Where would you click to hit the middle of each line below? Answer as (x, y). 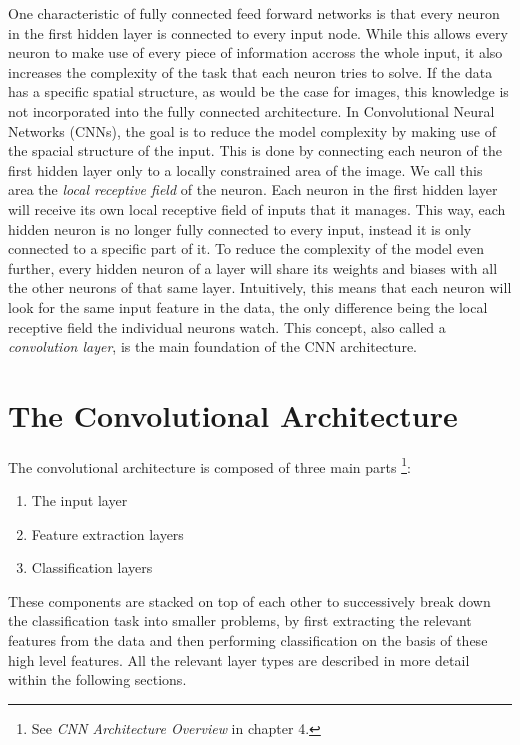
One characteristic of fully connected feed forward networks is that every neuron (254, 13)
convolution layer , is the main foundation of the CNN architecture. (212, 346)
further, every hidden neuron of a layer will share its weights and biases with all (253, 267)
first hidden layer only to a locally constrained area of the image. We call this (245, 169)
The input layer (79, 500)
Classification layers (92, 567)
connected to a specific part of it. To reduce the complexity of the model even (246, 248)
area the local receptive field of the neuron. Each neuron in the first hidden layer (253, 189)
